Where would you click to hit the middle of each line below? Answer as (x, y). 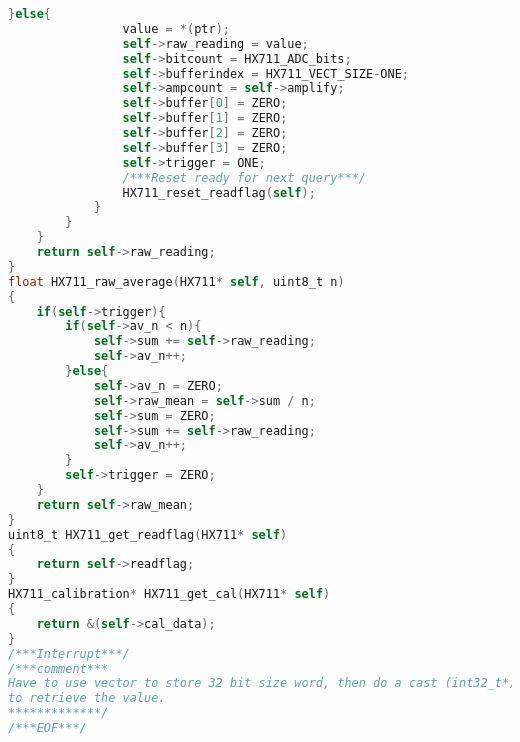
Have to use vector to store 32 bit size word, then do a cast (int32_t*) (262, 683)
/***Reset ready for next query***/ (244, 177)
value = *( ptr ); (176, 28)
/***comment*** (58, 668)
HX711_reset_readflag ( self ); (219, 192)
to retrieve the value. (87, 698)
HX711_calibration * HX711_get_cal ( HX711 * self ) (169, 594)
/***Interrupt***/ (69, 653)
